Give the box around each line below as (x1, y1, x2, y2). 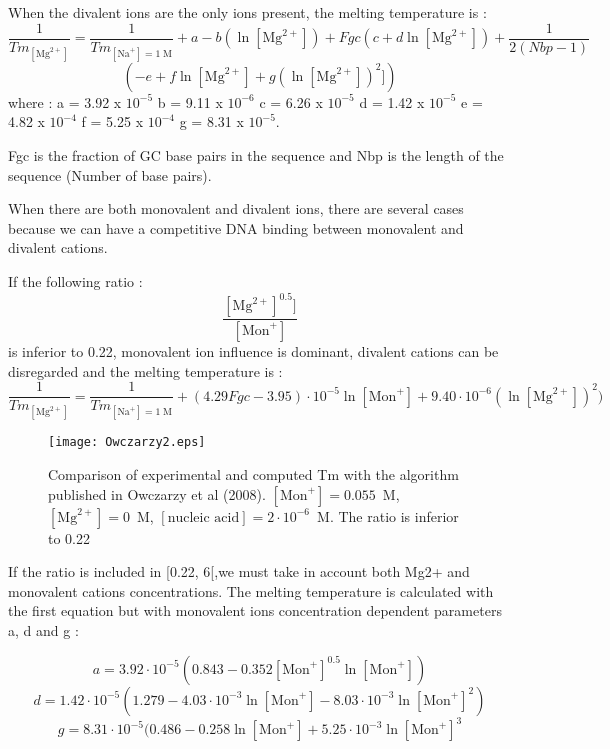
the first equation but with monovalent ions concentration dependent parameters (8, 600, 502, 621)
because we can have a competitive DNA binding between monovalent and (8, 217, 464, 238)
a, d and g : (8, 620, 79, 641)
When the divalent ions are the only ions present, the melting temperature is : (8, 2, 487, 22)
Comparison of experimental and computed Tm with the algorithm (48, 464, 459, 485)
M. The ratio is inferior (317, 505, 459, 526)
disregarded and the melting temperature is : (8, 360, 283, 381)
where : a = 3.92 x (8, 91, 122, 112)
